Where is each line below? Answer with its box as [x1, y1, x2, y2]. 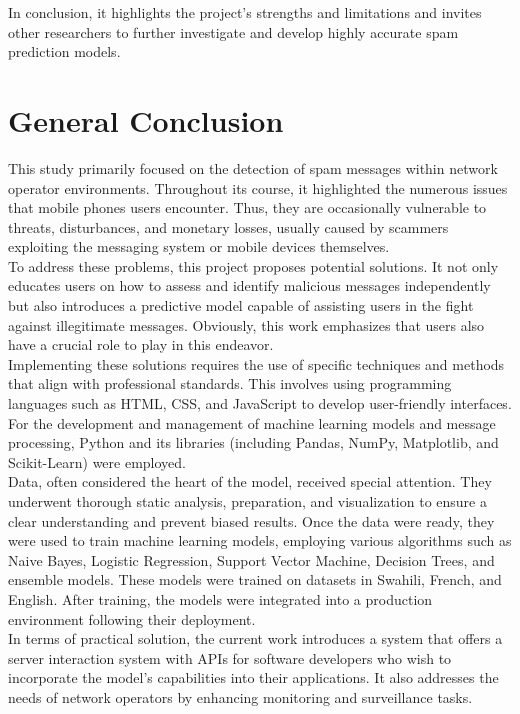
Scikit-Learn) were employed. [8, 451, 186, 472]
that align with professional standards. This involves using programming [8, 373, 452, 394]
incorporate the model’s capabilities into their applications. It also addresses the [8, 667, 499, 688]
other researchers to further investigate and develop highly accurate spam [8, 21, 459, 42]
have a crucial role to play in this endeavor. [8, 334, 274, 355]
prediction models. [8, 41, 121, 62]
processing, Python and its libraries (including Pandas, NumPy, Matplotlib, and [8, 432, 499, 453]
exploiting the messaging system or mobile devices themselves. [8, 236, 390, 257]
